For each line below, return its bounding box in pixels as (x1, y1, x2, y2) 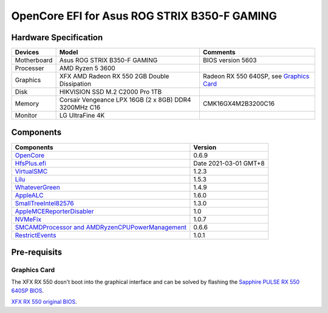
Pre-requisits (11, 247, 63, 257)
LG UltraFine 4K (59, 111, 105, 120)
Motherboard (15, 56, 53, 65)
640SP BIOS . (11, 287, 44, 294)
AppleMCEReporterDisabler (15, 207, 94, 216)
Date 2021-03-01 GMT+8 (193, 159, 265, 167)
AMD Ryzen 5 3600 (59, 64, 115, 72)
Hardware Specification (11, 32, 103, 43)
